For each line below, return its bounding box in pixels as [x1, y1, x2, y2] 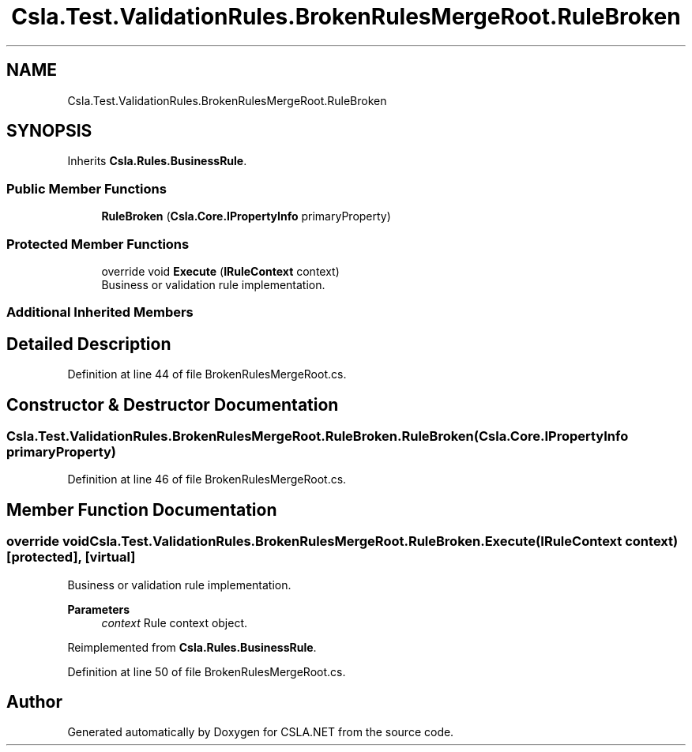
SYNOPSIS [6, 121, 92, 141]
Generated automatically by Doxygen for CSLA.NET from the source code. [67, 725, 454, 739]
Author [6, 692, 62, 713]
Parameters [67, 602, 130, 616]
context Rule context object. [101, 615, 248, 630]
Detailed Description [6, 333, 171, 354]
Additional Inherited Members [6, 304, 194, 321]
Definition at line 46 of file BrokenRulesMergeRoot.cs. [67, 472, 347, 487]
